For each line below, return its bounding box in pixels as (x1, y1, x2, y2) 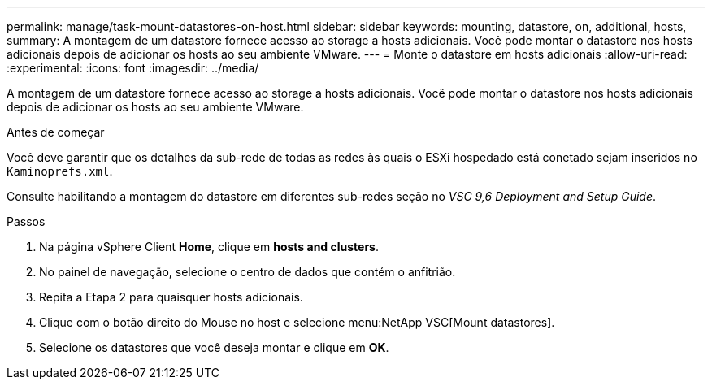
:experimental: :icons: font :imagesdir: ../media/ (7, 61, 259, 75)
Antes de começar (7, 125, 105, 139)
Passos (7, 215, 46, 228)
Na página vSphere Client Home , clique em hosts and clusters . (39, 240, 380, 254)
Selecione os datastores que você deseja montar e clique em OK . (39, 340, 389, 354)
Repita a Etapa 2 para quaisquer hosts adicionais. (39, 290, 303, 304)
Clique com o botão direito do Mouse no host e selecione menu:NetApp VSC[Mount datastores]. (39, 315, 555, 329)
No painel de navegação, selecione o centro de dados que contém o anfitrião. (39, 265, 456, 279)
